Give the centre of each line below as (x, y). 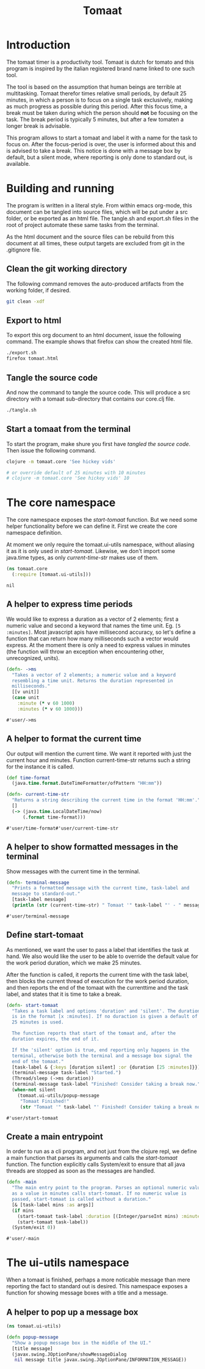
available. (18, 163)
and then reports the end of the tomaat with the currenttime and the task (97, 987)
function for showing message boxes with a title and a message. (87, 1293)
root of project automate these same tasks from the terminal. (83, 224)
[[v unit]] (26, 692)
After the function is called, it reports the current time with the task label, (98, 974)
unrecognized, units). (33, 658)
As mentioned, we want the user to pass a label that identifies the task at (98, 949)
